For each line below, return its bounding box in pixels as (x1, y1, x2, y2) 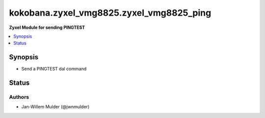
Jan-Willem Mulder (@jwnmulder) (21, 104, 90, 110)
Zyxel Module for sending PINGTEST (9, 24, 85, 30)
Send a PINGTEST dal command (21, 66, 87, 72)
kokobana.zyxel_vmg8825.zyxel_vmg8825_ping (9, 7, 212, 18)
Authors (9, 94, 29, 100)
